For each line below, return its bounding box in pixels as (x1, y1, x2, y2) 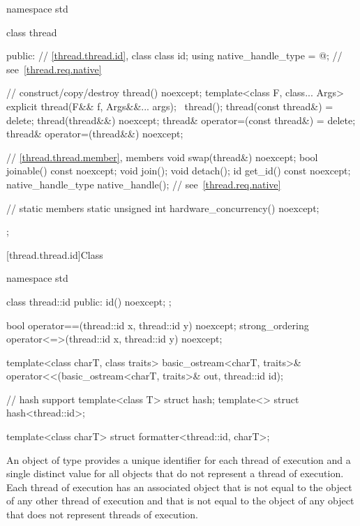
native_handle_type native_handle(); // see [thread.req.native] (6, 176, 281, 191)
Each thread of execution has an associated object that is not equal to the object (6, 479, 352, 494)
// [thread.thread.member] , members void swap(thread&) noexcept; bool (6, 149, 318, 164)
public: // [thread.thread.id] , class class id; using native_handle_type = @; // (6, 48, 343, 63)
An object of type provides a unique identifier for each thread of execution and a (6, 452, 351, 467)
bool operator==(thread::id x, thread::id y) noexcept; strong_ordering (6, 317, 309, 332)
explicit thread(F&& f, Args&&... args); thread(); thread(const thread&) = (6, 98, 333, 113)
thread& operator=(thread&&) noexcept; (6, 126, 183, 141)
